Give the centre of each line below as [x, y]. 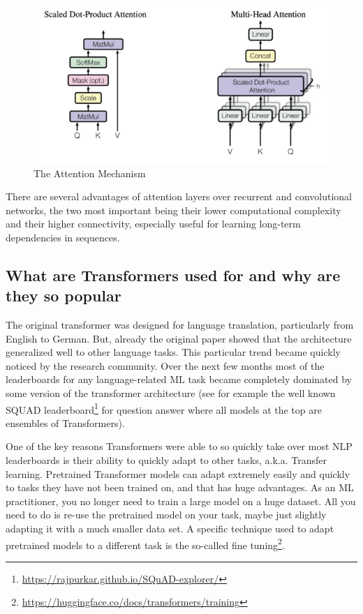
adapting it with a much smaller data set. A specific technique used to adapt [170, 529]
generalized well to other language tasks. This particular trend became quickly [173, 352]
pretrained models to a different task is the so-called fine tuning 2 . [145, 544]
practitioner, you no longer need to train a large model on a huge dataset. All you [181, 501]
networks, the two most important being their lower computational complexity [173, 210]
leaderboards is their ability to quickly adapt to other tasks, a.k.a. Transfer [166, 460]
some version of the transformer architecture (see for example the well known [171, 393]
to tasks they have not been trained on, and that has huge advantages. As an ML [180, 487]
